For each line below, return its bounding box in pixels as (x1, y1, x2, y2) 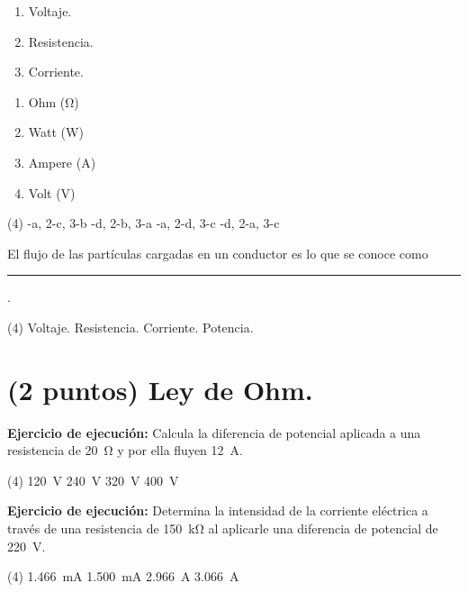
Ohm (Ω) (28, 92, 79, 111)
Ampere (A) (28, 152, 96, 171)
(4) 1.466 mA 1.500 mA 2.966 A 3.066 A (7, 567, 239, 586)
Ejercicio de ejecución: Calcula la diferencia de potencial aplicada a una (7, 423, 421, 442)
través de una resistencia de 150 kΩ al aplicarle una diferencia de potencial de (7, 519, 438, 538)
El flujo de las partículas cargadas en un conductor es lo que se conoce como (7, 243, 428, 262)
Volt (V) (28, 183, 76, 202)
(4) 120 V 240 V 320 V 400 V (7, 470, 179, 489)
